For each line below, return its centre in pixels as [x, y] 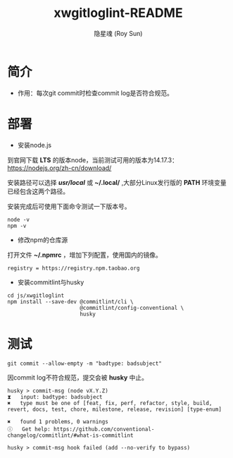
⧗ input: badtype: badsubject [55, 397]
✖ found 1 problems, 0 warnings [58, 421]
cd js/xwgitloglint [36, 295]
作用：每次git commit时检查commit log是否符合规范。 [95, 92]
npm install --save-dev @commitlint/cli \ [70, 301]
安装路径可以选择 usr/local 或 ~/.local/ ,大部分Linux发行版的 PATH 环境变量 [117, 182]
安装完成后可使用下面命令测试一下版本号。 [69, 206]
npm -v [17, 226]
